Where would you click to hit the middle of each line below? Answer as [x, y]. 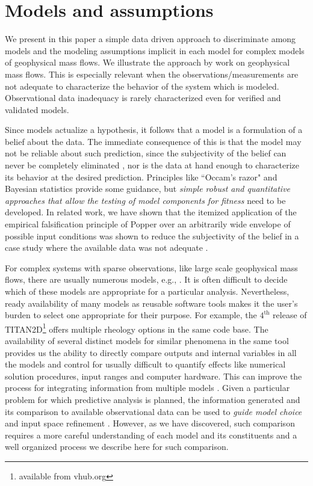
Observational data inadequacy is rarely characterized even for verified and [143, 98]
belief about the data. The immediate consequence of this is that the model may [153, 141]
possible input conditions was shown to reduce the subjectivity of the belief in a [152, 235]
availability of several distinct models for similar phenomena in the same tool [147, 341]
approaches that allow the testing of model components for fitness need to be [145, 200]
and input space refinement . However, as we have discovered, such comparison [150, 423]
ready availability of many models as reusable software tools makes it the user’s [151, 303]
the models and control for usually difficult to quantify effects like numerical [145, 364]
